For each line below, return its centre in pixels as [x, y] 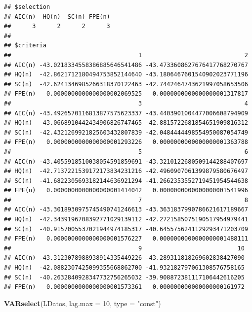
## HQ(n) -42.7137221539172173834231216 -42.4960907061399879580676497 [126, 171]
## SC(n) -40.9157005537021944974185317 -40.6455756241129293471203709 [126, 229]
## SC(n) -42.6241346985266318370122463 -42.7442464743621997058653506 [126, 84]
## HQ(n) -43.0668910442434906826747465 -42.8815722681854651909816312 [126, 123]
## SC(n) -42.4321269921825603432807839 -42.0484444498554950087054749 [126, 132]
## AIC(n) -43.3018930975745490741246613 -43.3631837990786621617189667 [126, 210]
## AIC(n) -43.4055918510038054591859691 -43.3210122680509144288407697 [126, 161]
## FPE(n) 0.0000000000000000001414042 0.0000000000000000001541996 [126, 191]
